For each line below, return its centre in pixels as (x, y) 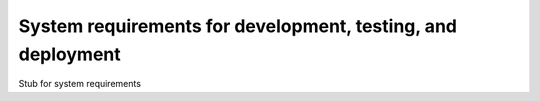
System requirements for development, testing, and (237, 26)
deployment (70, 54)
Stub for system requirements (80, 84)
